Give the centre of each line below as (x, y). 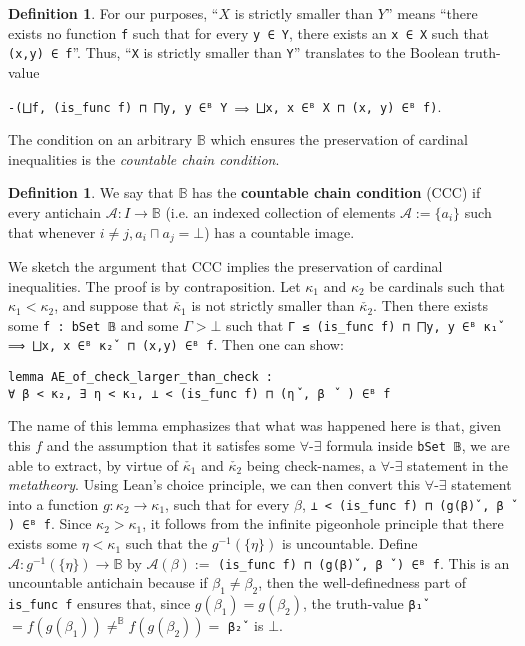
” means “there (431, 13)
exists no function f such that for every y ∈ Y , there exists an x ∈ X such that (249, 32)
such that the (166, 543)
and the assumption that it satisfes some (171, 444)
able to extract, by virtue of (93, 464)
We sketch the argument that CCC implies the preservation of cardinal (225, 265)
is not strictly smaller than (273, 305)
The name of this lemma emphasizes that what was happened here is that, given (255, 425)
